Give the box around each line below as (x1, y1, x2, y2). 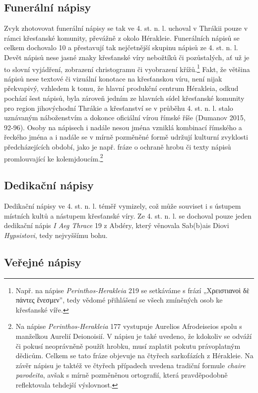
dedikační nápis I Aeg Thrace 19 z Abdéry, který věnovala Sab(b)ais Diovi (4, 220, 229, 231)
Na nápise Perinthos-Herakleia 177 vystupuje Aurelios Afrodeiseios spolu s (15, 321, 242, 331)
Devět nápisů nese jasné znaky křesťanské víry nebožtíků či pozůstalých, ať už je (4, 52, 250, 62)
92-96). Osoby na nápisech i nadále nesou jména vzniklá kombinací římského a (4, 122, 242, 132)
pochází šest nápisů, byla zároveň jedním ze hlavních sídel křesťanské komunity (4, 93, 245, 103)
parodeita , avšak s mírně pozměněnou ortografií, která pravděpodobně (15, 370, 228, 380)
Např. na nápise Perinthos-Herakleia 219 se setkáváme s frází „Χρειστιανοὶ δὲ (15, 285, 250, 295)
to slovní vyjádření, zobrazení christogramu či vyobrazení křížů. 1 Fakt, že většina (4, 62, 250, 74)
